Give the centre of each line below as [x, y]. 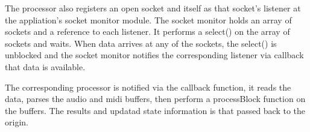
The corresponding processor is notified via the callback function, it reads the [148, 87]
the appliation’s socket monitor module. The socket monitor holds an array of [148, 19]
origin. [17, 122]
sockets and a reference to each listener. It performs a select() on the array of [147, 31]
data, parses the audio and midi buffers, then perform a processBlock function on [155, 99]
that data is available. [45, 66]
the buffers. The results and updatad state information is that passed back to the [155, 110]
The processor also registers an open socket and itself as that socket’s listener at [153, 8]
